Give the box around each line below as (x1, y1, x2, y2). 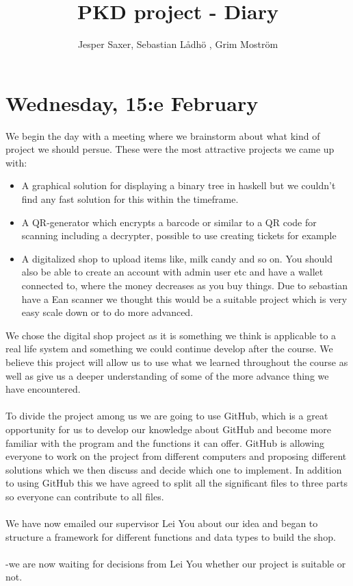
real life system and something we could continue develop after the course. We (5, 341, 333, 356)
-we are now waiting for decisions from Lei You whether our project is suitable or (5, 556, 346, 570)
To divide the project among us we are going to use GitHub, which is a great (5, 408, 328, 423)
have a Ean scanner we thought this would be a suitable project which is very (21, 291, 348, 306)
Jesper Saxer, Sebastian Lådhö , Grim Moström (77, 37, 278, 51)
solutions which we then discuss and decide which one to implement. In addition (5, 462, 342, 476)
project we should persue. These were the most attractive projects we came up (5, 142, 335, 156)
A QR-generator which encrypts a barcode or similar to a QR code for (21, 215, 317, 229)
